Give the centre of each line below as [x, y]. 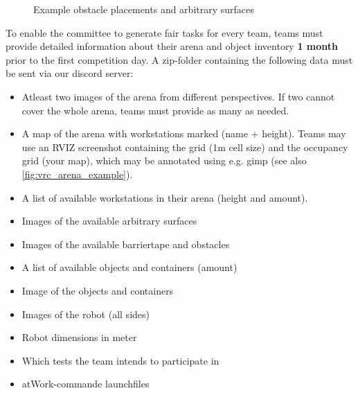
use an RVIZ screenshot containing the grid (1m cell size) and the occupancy [185, 147]
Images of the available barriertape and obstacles [126, 244]
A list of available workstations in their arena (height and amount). [165, 197]
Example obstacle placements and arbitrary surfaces [144, 9]
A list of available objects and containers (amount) [129, 267]
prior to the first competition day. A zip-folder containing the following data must [179, 59]
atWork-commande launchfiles [86, 384]
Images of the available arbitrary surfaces [109, 221]
